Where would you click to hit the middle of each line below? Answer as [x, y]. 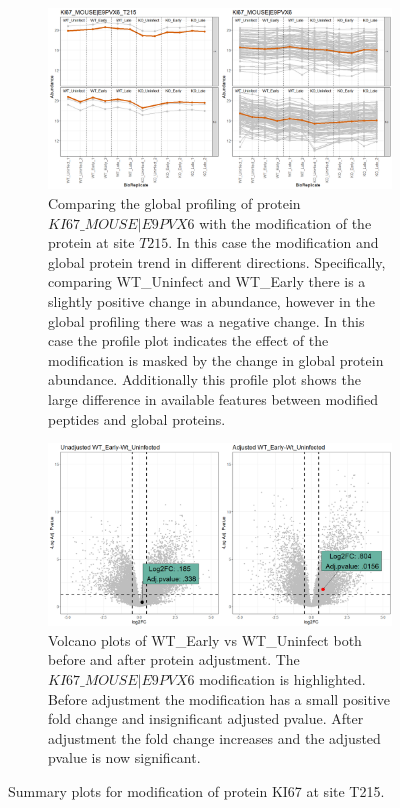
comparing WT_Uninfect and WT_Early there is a [207, 281]
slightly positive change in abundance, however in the [211, 300]
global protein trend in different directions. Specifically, [217, 261]
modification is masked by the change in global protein [216, 359]
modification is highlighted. [282, 678]
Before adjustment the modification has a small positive [219, 698]
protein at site [91, 242]
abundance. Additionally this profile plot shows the [204, 379]
